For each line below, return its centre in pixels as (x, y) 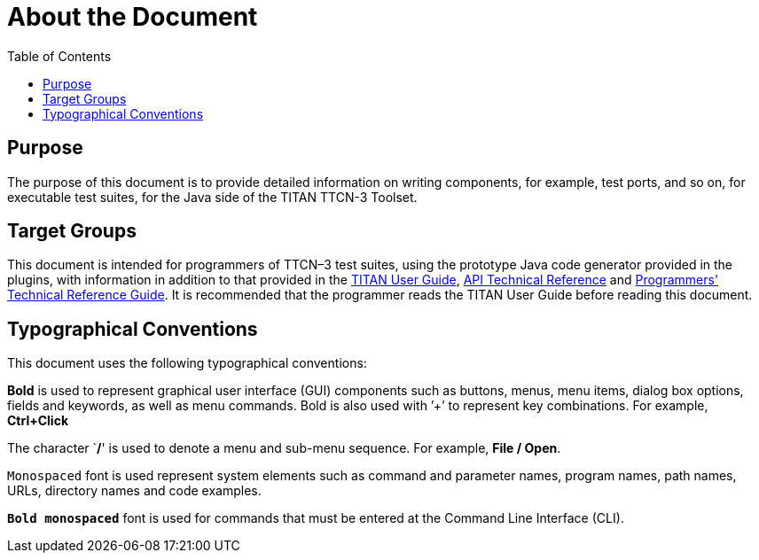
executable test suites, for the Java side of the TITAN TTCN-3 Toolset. (212, 197)
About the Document (133, 17)
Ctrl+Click (38, 421)
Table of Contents (59, 56)
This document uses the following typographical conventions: (187, 363)
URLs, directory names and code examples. (134, 491)
